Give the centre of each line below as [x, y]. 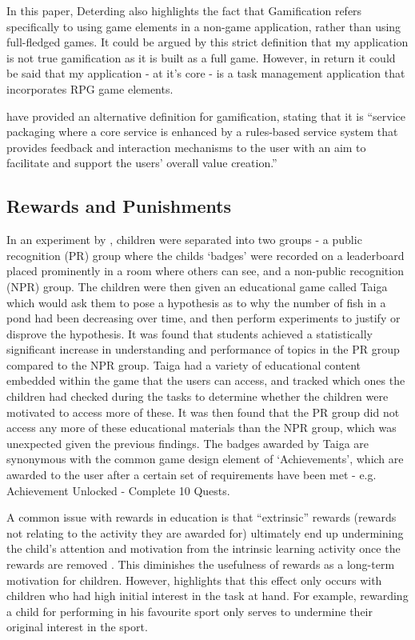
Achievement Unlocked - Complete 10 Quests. [118, 490]
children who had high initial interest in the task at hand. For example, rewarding [207, 596]
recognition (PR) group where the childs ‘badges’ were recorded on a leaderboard [206, 255]
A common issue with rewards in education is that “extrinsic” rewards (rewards [202, 517]
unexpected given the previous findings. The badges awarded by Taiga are [188, 443]
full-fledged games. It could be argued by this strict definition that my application [207, 42]
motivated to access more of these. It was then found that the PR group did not [203, 412]
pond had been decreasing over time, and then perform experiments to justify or [204, 318]
